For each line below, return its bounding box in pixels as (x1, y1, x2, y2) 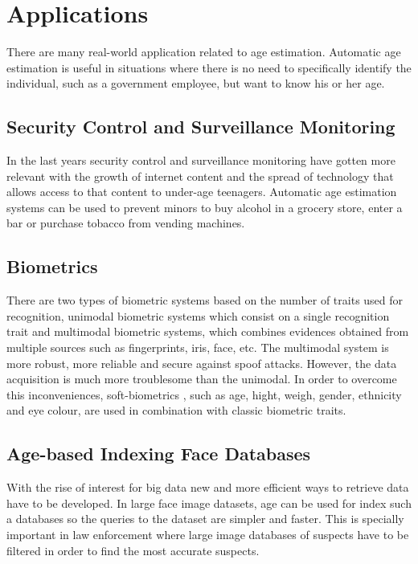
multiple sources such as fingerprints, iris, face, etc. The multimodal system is (6, 339, 389, 356)
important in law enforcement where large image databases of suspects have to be (6, 526, 409, 543)
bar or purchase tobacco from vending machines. (6, 215, 245, 231)
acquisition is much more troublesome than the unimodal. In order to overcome (6, 370, 397, 387)
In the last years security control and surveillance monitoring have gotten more (6, 152, 395, 169)
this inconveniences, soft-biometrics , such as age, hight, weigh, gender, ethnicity (6, 386, 402, 403)
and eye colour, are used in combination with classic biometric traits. (6, 402, 346, 419)
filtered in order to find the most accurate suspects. (6, 542, 260, 558)
